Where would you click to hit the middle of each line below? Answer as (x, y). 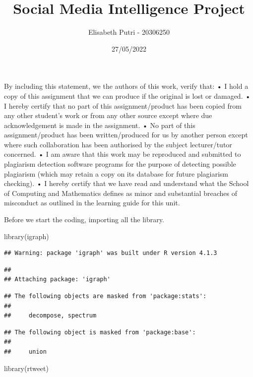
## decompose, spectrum (50, 316)
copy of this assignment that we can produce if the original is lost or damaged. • (127, 95)
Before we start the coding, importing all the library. (84, 220)
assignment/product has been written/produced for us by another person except (126, 135)
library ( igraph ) (27, 236)
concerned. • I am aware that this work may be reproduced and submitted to (123, 154)
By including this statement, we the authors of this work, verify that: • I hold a (126, 86)
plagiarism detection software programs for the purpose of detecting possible (120, 164)
